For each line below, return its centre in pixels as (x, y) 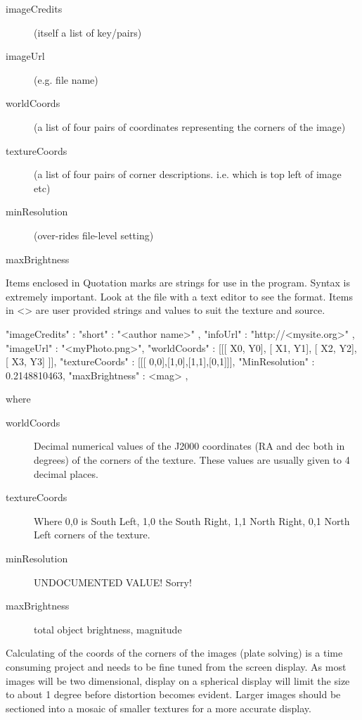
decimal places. (66, 473)
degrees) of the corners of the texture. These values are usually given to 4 (192, 460)
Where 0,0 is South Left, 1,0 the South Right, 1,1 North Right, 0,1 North (192, 520)
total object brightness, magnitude (108, 629)
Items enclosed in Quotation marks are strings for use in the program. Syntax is (178, 283)
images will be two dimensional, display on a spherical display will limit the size (178, 680)
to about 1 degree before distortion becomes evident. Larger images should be (173, 694)
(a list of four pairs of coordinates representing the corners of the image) (190, 126)
